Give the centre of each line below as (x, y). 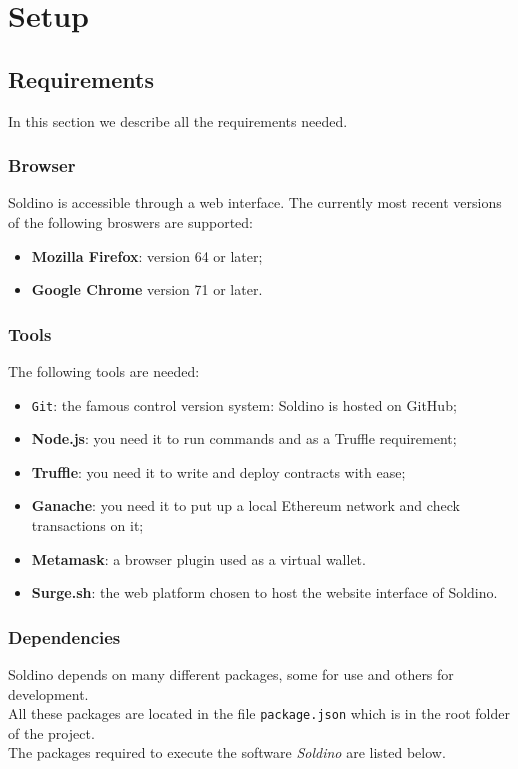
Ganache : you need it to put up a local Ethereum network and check (245, 505)
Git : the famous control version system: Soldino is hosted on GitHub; (244, 404)
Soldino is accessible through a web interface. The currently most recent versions (255, 202)
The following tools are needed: (104, 370)
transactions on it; (87, 525)
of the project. (51, 732)
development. (48, 693)
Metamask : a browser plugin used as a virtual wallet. (198, 558)
